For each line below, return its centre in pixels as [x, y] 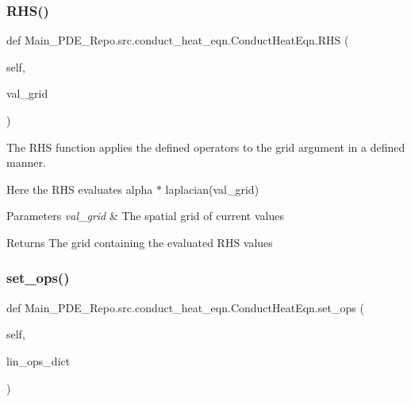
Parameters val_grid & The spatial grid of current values [145, 216]
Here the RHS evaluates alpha [80, 189]
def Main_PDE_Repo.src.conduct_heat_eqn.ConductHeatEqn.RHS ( [178, 40]
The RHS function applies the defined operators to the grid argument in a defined [206, 147]
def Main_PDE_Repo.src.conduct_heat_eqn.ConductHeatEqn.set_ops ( [185, 307]
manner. [26, 162]
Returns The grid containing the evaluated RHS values [140, 242]
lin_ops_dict [38, 360]
